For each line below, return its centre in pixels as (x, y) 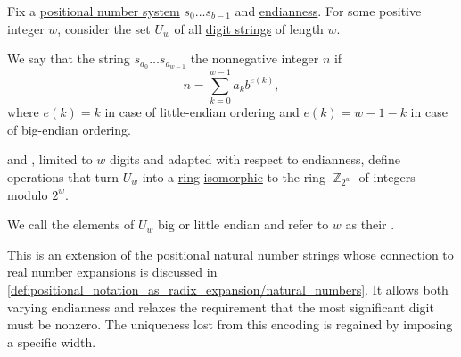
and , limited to (50, 159)
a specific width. (52, 341)
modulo (28, 194)
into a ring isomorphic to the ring (234, 176)
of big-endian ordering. (69, 129)
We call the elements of (71, 224)
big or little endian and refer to (243, 224)
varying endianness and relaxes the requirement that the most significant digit (221, 307)
